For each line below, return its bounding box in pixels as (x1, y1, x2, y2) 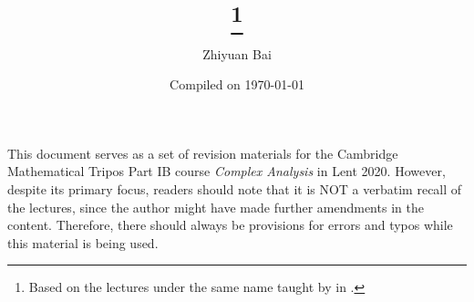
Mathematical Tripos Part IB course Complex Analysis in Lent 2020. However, (7, 161, 446, 181)
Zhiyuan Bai (202, 44, 272, 63)
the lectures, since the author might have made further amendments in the (7, 197, 424, 216)
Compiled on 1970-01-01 (170, 75, 304, 94)
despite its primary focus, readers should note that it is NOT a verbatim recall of (7, 179, 462, 198)
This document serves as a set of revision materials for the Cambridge (7, 143, 398, 162)
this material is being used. (7, 233, 159, 252)
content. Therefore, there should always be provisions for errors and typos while (7, 215, 453, 234)
